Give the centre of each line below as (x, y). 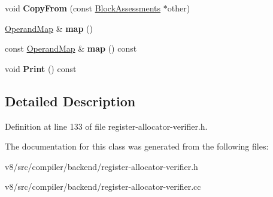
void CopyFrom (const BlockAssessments (83, 8)
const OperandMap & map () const (71, 48)
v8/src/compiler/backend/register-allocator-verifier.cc (103, 186)
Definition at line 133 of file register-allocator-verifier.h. (106, 126)
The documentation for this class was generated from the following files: (137, 146)
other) (179, 8)
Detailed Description (70, 101)
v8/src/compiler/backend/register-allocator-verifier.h (101, 166)
